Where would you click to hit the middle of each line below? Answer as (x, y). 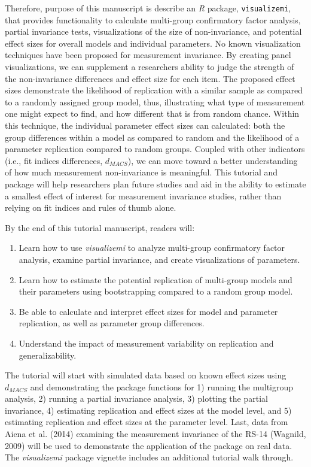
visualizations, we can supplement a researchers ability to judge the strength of (150, 67)
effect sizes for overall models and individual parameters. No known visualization (153, 43)
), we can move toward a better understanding (213, 160)
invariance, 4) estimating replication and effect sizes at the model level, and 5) (148, 410)
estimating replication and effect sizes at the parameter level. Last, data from (147, 422)
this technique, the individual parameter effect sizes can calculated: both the (145, 125)
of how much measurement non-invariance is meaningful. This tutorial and (141, 172)
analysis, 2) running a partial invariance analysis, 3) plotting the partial (136, 398)
